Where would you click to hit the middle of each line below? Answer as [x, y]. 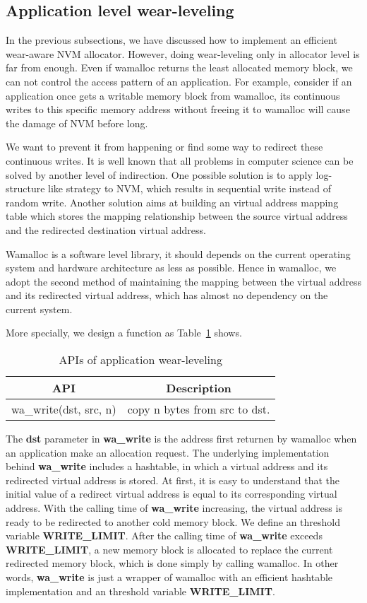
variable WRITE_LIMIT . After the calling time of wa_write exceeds [164, 535]
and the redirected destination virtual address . [106, 229]
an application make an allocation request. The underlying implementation [168, 452]
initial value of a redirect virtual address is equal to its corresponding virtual [172, 494]
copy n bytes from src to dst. [199, 409]
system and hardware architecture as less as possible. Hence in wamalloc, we [171, 268]
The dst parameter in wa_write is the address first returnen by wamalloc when [181, 439]
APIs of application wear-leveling [140, 360]
